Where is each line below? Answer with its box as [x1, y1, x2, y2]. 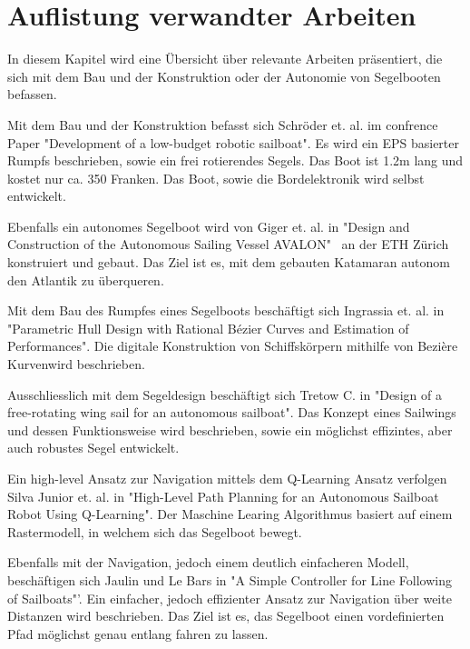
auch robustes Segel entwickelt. [7, 438, 180, 457]
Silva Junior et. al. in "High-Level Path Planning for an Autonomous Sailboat [7, 486, 439, 505]
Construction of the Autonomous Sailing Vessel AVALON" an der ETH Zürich [7, 235, 449, 254]
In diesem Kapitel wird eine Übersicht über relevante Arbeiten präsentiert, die [7, 49, 443, 68]
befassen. [7, 85, 57, 104]
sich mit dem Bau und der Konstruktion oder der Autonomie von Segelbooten [7, 66, 441, 85]
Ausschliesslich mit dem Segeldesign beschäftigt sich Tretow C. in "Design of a [7, 384, 442, 404]
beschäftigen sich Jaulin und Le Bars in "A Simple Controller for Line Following [7, 570, 453, 589]
